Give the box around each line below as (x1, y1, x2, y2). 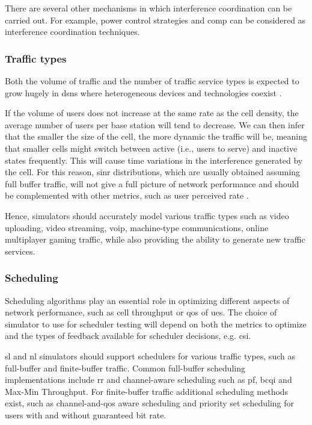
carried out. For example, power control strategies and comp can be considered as (5, 13, 306, 26)
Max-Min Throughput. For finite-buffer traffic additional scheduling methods (5, 385, 289, 397)
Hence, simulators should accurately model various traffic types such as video (5, 209, 289, 222)
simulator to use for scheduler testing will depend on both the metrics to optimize (5, 317, 307, 330)
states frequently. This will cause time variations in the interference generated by (5, 154, 303, 166)
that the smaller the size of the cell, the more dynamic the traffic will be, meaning (5, 130, 308, 143)
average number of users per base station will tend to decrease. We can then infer (5, 118, 305, 131)
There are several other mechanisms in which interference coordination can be (5, 2, 292, 14)
